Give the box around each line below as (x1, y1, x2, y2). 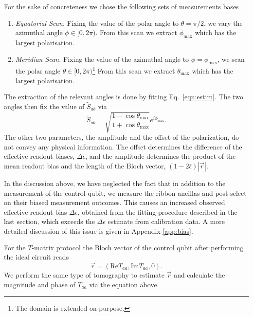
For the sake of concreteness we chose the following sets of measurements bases (4, 1, 239, 11)
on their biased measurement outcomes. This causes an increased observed (4, 197, 225, 207)
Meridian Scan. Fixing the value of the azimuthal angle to (15, 54, 189, 64)
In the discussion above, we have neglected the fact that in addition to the (4, 178, 226, 188)
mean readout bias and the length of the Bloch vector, (4, 160, 166, 170)
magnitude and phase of (4, 279, 75, 289)
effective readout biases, (4, 151, 75, 161)
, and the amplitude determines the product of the (85, 151, 236, 161)
